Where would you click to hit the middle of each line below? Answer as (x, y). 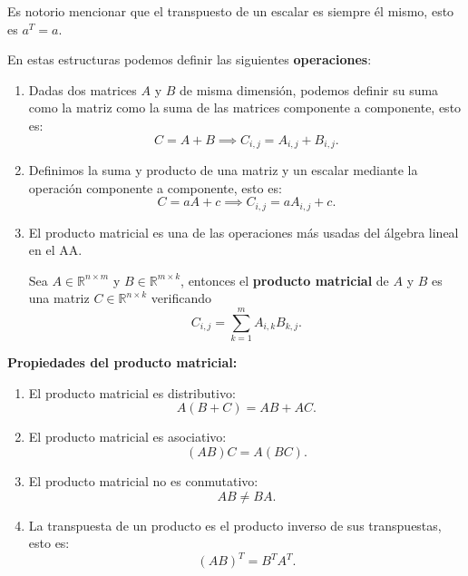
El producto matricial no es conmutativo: (143, 480)
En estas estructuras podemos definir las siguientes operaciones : (190, 59)
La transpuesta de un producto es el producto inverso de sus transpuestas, (235, 525)
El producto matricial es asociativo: (127, 437)
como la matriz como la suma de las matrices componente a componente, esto (245, 107)
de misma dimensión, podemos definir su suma (309, 89)
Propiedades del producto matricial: (122, 362)
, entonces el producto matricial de (285, 280)
